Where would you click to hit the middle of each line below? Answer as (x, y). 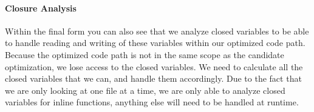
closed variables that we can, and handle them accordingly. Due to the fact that (153, 78)
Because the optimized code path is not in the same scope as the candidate (145, 54)
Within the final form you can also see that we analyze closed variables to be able (157, 31)
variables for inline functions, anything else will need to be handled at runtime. (152, 102)
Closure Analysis (41, 8)
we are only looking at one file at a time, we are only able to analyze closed (145, 90)
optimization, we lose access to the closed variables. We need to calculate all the (154, 66)
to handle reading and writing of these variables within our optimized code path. (155, 43)
